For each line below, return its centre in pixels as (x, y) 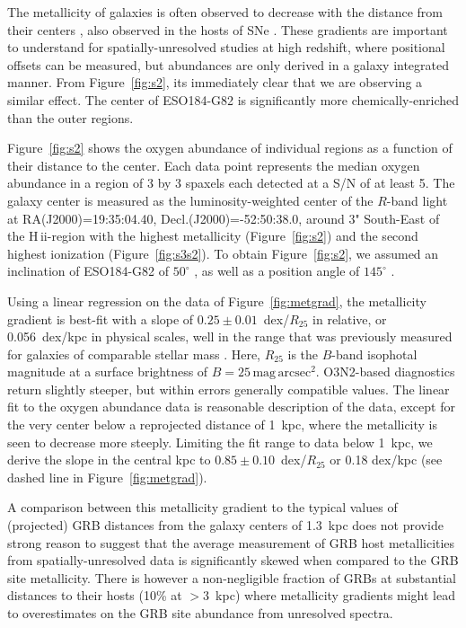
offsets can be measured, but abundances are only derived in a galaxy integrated (229, 64)
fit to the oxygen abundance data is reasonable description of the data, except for (231, 407)
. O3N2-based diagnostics (385, 371)
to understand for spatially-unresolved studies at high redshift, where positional (226, 47)
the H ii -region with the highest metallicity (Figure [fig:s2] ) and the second (213, 236)
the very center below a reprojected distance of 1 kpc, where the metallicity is (223, 425)
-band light (417, 200)
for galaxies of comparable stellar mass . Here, (134, 354)
